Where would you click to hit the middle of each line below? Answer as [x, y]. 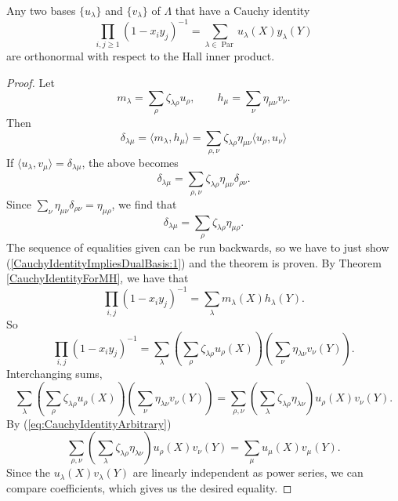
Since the [28, 472]
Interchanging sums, [54, 374]
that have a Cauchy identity [242, 10]
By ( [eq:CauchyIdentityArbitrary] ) [89, 423]
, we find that [144, 203]
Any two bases [41, 10]
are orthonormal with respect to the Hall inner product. [141, 56]
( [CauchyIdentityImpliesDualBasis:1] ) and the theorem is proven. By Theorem [194, 262]
